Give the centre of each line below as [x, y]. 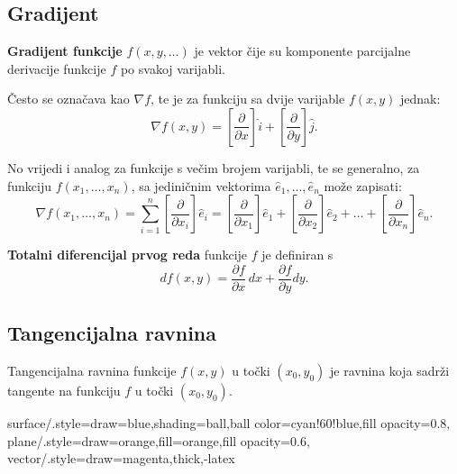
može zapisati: [363, 185]
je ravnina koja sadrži [390, 371]
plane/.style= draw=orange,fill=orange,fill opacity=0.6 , [159, 440]
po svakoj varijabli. [173, 68]
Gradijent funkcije [65, 51]
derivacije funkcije [57, 68]
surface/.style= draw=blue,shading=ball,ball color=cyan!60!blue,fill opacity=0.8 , [229, 423]
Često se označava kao [69, 99]
